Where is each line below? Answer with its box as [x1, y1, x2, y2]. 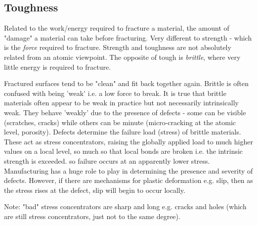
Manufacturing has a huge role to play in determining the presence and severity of [4, 165, 253, 176]
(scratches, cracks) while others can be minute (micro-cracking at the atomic [4, 117, 236, 127]
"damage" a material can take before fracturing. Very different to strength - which [4, 32, 252, 43]
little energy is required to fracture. [4, 61, 111, 72]
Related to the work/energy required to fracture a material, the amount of [4, 23, 229, 33]
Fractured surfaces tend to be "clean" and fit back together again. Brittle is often [4, 78, 249, 89]
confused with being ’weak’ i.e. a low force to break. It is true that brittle [4, 88, 226, 98]
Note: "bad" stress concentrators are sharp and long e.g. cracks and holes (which [4, 201, 247, 212]
